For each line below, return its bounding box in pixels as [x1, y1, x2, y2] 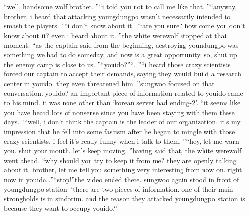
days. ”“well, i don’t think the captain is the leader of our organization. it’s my [4, 117, 241, 127]
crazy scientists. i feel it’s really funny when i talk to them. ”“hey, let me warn [4, 136, 239, 146]
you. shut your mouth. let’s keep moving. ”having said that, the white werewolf [4, 145, 242, 155]
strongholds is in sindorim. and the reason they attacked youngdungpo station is [4, 193, 245, 203]
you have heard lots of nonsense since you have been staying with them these [4, 107, 235, 117]
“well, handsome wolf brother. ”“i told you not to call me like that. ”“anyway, [4, 1, 237, 11]
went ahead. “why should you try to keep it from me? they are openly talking [4, 155, 237, 165]
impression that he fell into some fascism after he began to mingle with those [4, 126, 235, 136]
